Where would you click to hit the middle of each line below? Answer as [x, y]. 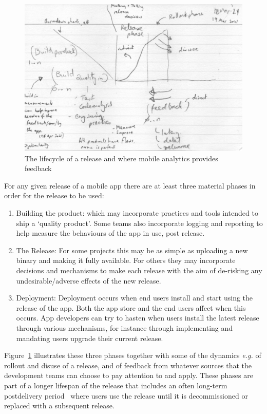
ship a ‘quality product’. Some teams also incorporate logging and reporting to [139, 223]
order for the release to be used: [54, 195]
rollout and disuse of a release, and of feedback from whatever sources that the [128, 365]
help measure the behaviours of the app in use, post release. [110, 233]
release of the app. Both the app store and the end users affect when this [131, 307]
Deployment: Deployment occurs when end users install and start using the [135, 298]
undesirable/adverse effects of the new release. [89, 280]
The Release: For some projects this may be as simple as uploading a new [132, 250]
